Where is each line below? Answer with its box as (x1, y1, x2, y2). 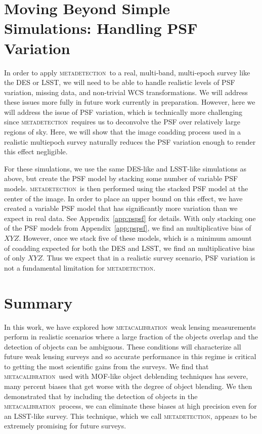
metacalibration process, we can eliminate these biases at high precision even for (4, 401, 257, 411)
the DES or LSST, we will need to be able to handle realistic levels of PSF (4, 77, 235, 88)
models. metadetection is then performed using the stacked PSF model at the (4, 183, 248, 194)
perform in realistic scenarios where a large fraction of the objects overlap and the (4, 331, 258, 342)
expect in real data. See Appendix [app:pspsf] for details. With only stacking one (4, 212, 256, 223)
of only (4, 252, 26, 263)
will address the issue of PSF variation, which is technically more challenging (4, 106, 243, 117)
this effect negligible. (4, 146, 68, 157)
